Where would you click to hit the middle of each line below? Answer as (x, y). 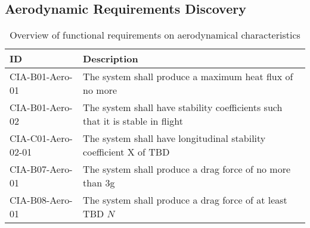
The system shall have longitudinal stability (174, 138)
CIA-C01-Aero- (41, 138)
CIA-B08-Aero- (41, 200)
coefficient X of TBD (126, 152)
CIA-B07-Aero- (41, 169)
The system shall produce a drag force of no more (187, 169)
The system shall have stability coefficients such (183, 107)
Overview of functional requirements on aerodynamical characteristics (155, 35)
